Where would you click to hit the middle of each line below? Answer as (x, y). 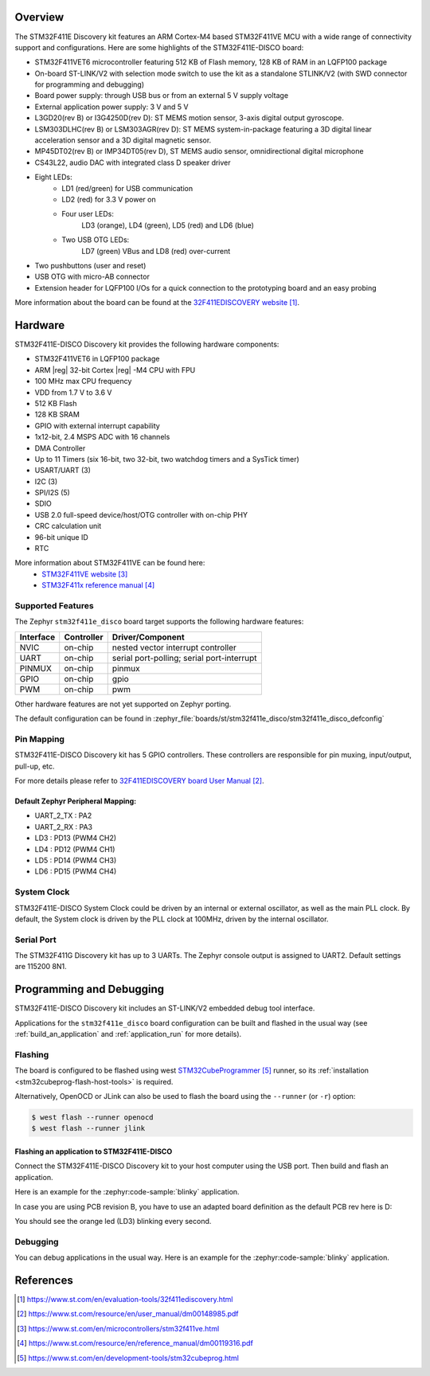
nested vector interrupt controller (174, 647)
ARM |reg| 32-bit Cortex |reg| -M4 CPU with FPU (115, 369)
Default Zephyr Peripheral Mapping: (76, 801)
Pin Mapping (40, 739)
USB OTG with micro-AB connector (92, 277)
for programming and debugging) (90, 84)
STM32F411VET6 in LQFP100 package (97, 359)
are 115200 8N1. (41, 967)
